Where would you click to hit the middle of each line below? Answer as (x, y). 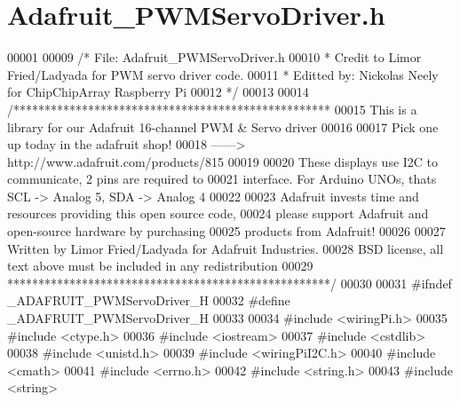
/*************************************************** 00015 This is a (212, 109)
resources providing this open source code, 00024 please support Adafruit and (218, 213)
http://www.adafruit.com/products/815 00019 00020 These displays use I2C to (223, 161)
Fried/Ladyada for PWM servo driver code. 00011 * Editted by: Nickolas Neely (223, 74)
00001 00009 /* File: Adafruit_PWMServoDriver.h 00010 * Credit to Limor (214, 57)
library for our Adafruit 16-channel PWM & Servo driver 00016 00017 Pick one (223, 126)
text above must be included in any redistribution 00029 (160, 266)
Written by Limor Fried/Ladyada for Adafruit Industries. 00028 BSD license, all (226, 248)
